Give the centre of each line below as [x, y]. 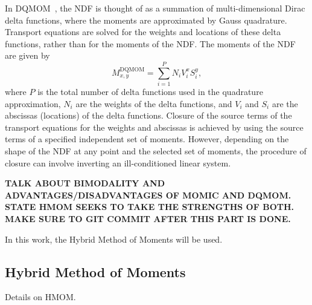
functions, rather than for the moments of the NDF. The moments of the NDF [150, 43]
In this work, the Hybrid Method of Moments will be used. [114, 239]
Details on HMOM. [40, 297]
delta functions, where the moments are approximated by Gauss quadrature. [146, 20]
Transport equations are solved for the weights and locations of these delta [143, 32]
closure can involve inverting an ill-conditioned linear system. [118, 162]
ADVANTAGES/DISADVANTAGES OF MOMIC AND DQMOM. [148, 195]
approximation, [33, 103]
